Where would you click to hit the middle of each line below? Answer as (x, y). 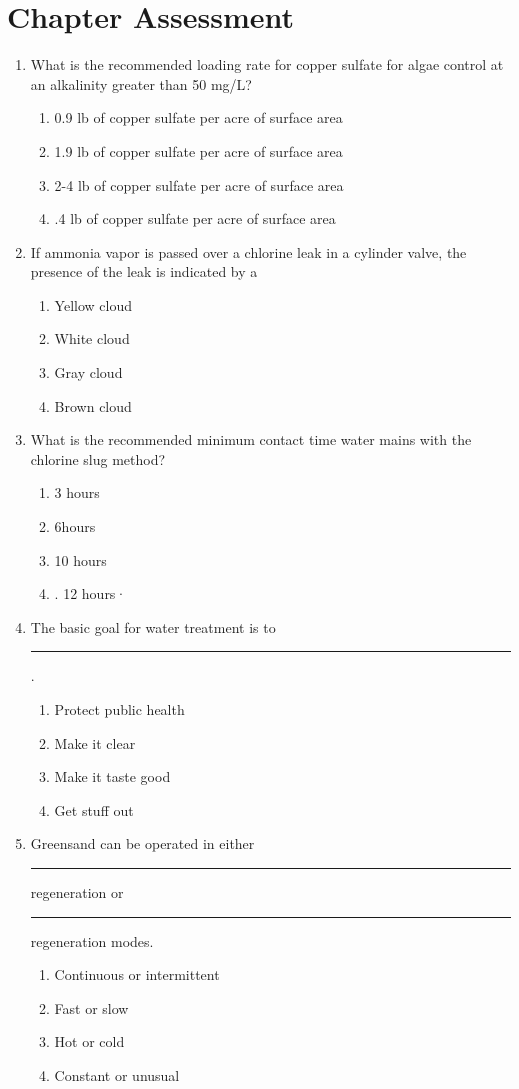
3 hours (77, 492)
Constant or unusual (117, 1074)
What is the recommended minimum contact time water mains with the (251, 439)
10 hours (80, 559)
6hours (75, 526)
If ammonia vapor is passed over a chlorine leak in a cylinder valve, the (248, 251)
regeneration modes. (92, 940)
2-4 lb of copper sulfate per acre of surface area (199, 184)
